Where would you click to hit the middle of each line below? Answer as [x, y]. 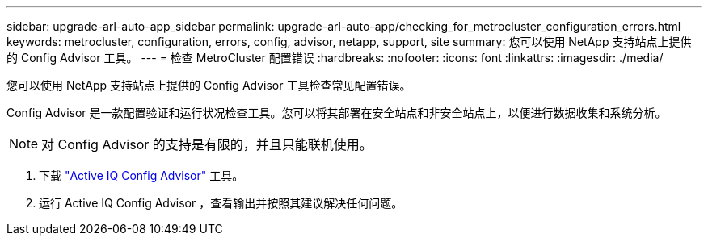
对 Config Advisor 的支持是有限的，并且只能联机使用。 [207, 144]
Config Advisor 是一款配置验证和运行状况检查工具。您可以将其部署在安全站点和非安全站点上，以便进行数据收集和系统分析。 [337, 113]
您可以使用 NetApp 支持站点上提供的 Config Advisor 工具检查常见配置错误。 [209, 85]
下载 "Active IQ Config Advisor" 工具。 [141, 175]
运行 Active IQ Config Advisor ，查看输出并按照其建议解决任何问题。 [221, 203]
